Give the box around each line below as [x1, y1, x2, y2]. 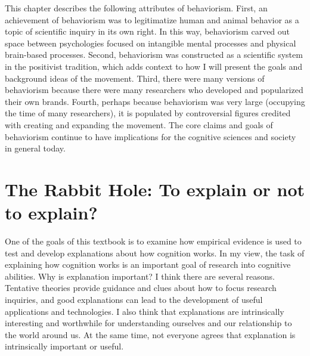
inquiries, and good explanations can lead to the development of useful [5, 293, 263, 305]
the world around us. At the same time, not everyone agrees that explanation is [5, 328, 296, 340]
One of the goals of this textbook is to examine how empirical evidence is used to [5, 235, 302, 247]
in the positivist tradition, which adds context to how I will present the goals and [5, 60, 303, 72]
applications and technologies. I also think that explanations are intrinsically [5, 305, 284, 317]
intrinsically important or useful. [5, 340, 124, 352]
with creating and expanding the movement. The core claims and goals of [5, 118, 273, 131]
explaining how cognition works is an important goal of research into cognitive [5, 258, 291, 271]
